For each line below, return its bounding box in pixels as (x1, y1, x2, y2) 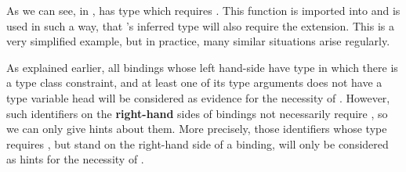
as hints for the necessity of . (6, 151, 144, 167)
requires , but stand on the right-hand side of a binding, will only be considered (6, 135, 389, 152)
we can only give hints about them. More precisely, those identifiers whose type (6, 120, 387, 137)
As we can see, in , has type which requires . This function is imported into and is (6, 2, 401, 18)
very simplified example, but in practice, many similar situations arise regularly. (6, 33, 390, 49)
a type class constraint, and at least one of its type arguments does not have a (6, 74, 382, 91)
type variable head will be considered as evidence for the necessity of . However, (6, 89, 390, 106)
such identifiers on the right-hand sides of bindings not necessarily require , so (6, 105, 388, 121)
